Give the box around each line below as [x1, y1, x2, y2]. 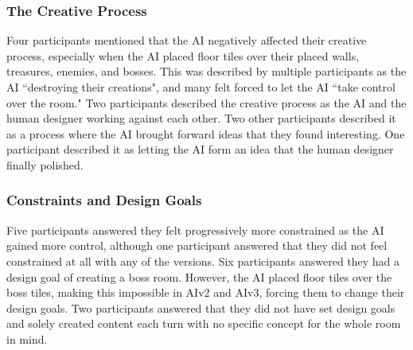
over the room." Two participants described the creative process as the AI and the [6, 94, 407, 111]
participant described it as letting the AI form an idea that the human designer [6, 141, 394, 157]
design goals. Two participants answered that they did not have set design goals [6, 299, 395, 316]
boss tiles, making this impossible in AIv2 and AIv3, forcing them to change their [6, 284, 405, 301]
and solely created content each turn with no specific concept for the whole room [6, 315, 401, 332]
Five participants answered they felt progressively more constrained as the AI [6, 221, 384, 238]
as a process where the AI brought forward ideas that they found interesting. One [6, 125, 405, 142]
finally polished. [6, 156, 84, 173]
